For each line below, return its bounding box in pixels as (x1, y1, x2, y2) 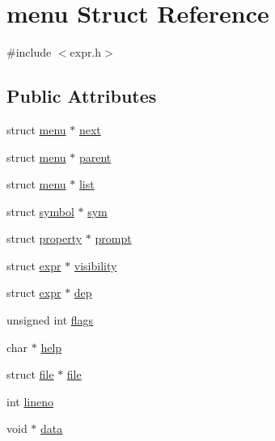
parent (78, 148, 112, 165)
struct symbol (6, 202, 74, 219)
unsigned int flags (6, 312, 94, 329)
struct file (6, 366, 54, 383)
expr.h (70, 44, 102, 61)
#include (6, 44, 52, 61)
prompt (95, 230, 132, 247)
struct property (6, 230, 82, 247)
